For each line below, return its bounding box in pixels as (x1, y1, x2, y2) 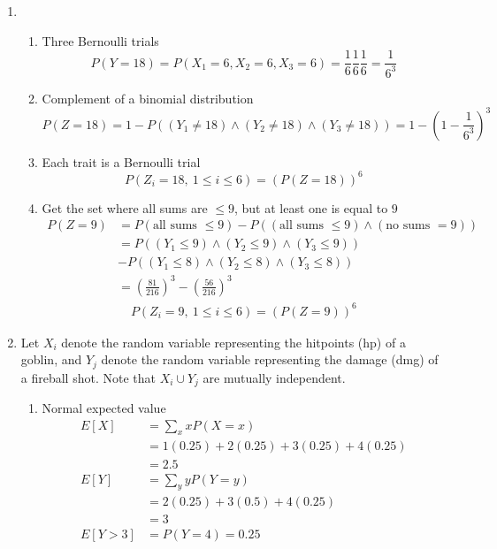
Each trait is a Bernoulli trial (42, 152, 201, 171)
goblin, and (20, 350, 82, 369)
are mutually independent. (203, 368, 346, 386)
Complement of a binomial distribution (42, 88, 254, 107)
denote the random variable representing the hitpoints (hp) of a (61, 332, 406, 351)
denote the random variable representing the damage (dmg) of (101, 350, 439, 369)
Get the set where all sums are (42, 198, 208, 217)
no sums (386, 219, 431, 233)
